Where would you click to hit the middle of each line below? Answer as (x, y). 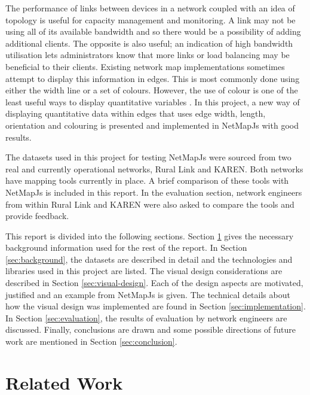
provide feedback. (37, 216)
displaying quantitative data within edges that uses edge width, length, (136, 113)
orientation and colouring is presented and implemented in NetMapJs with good (152, 125)
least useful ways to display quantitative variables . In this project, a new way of (153, 101)
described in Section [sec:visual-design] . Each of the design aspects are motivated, (154, 283)
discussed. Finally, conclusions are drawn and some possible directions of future (151, 329)
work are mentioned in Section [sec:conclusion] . (91, 341)
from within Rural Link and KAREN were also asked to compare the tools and (150, 204)
